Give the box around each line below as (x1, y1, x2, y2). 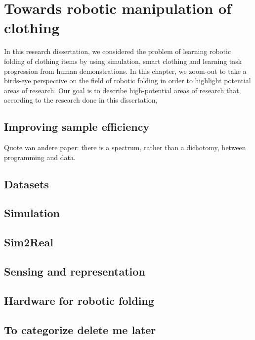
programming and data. (4, 152, 76, 162)
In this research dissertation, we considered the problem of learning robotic (4, 46, 231, 57)
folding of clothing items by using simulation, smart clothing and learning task (4, 56, 242, 66)
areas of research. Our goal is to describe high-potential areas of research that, (4, 85, 241, 95)
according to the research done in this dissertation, (4, 95, 158, 105)
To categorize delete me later (4, 322, 156, 337)
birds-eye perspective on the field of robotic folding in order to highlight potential (4, 75, 251, 86)
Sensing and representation (4, 264, 145, 279)
